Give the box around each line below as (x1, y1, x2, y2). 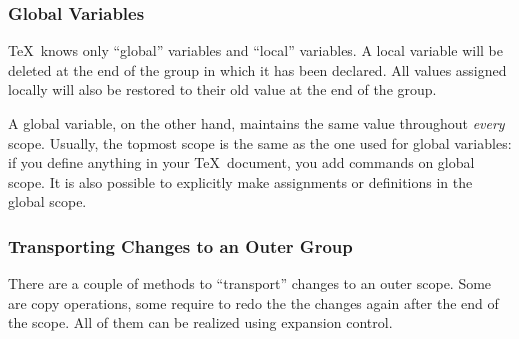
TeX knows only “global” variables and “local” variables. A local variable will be (8, 40, 504, 61)
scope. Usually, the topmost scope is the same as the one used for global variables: (8, 132, 512, 153)
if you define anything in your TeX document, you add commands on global (8, 152, 475, 173)
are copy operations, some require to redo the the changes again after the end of (8, 292, 499, 313)
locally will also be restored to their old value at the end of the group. (8, 79, 437, 100)
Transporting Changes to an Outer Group (8, 233, 353, 258)
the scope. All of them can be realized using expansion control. (8, 312, 393, 333)
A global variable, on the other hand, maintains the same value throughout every (8, 113, 505, 133)
